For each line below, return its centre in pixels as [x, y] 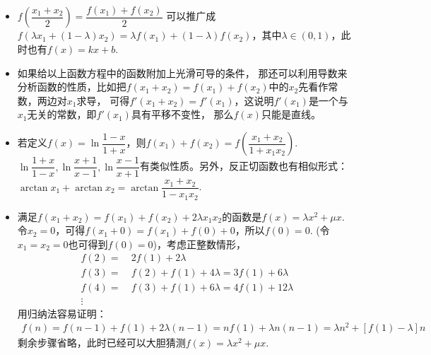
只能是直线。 [291, 114]
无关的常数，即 [62, 114]
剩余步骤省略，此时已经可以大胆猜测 [101, 343]
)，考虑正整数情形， [199, 244]
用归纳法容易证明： [62, 313]
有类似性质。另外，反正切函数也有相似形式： [244, 166]
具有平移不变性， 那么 [182, 114]
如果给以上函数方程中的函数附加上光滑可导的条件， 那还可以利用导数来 [182, 72]
